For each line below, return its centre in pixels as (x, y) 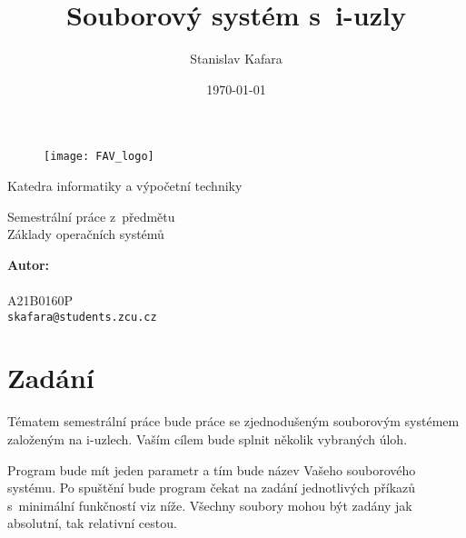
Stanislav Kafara (236, 59)
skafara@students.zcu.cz (82, 317)
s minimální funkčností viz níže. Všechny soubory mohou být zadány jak (210, 505)
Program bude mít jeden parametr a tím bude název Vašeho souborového (212, 469)
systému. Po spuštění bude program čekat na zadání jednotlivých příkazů (212, 488)
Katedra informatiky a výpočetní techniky (125, 185)
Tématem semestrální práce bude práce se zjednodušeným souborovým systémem (233, 421)
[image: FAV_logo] (99, 157)
